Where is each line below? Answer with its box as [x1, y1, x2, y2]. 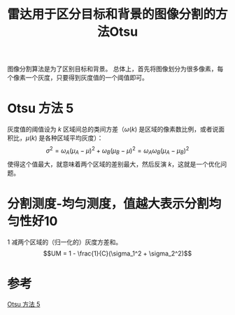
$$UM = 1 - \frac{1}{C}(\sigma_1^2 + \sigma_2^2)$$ [43, 249, 192, 258]
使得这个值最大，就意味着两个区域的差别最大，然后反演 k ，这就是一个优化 [7, 160, 221, 168]
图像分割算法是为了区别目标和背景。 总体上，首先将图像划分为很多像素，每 [7, 64, 224, 73]
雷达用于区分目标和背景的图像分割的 [7, 6, 216, 22]
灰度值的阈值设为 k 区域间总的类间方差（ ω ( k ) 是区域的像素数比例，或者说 [7, 125, 219, 134]
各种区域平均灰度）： [45, 134, 104, 142]
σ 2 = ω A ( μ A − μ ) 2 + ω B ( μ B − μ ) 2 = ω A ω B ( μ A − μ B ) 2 [45, 145, 190, 156]
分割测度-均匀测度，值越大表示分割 [7, 195, 210, 211]
